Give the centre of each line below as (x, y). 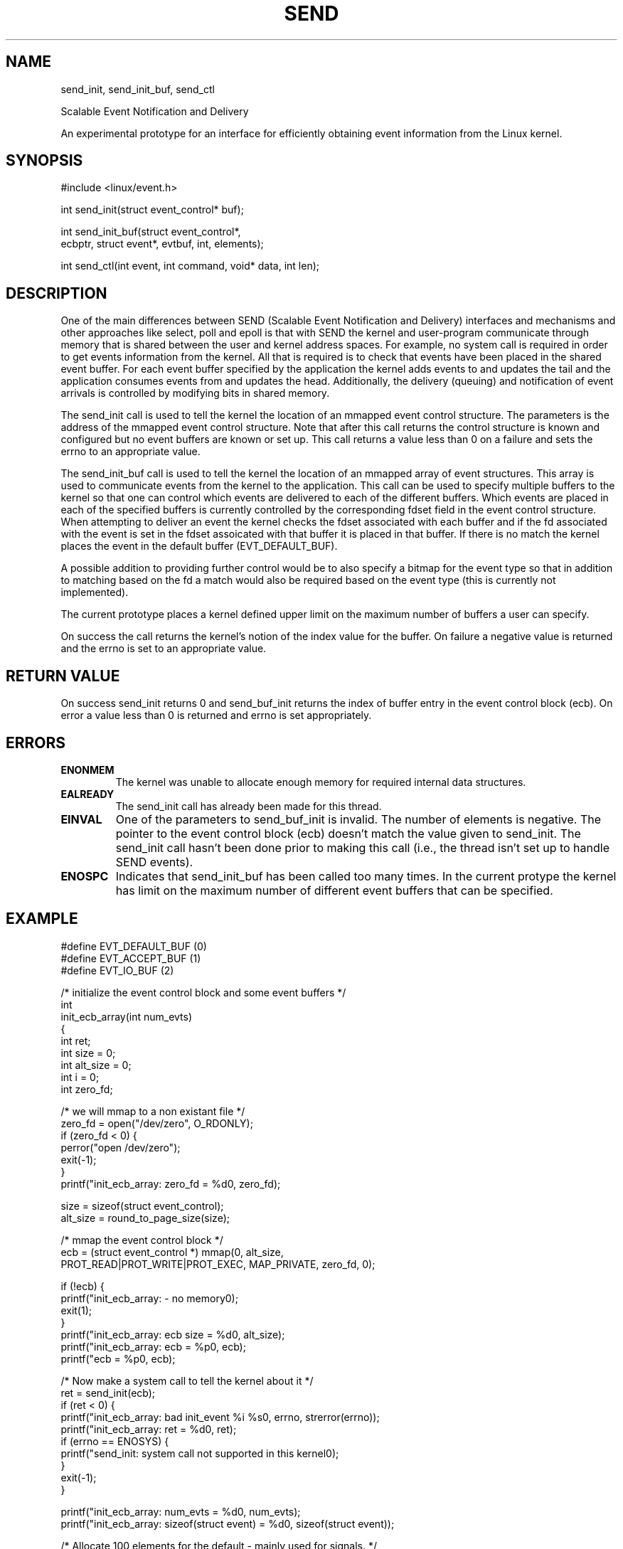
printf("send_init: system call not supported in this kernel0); (200, 1453)
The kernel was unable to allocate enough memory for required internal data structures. (321, 782)
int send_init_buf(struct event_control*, (151, 232)
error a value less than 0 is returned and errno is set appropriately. (216, 715)
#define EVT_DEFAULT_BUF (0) (134, 946)
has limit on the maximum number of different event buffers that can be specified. (334, 890)
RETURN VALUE (63, 676)
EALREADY (87, 794)
